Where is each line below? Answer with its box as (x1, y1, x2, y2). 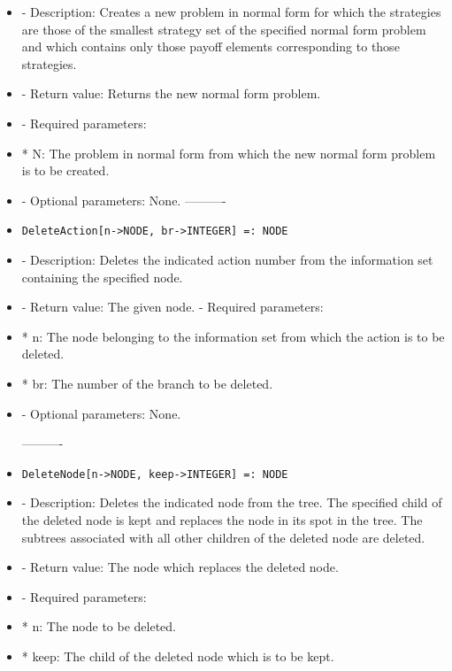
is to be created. (21, 161, 110, 180)
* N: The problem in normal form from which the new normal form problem (21, 143, 436, 162)
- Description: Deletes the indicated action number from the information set (21, 251, 433, 268)
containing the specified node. (21, 267, 183, 286)
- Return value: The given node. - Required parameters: (21, 297, 324, 316)
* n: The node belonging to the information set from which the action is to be (21, 327, 445, 345)
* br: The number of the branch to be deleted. (21, 374, 273, 392)
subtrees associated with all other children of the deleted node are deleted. (21, 528, 425, 546)
